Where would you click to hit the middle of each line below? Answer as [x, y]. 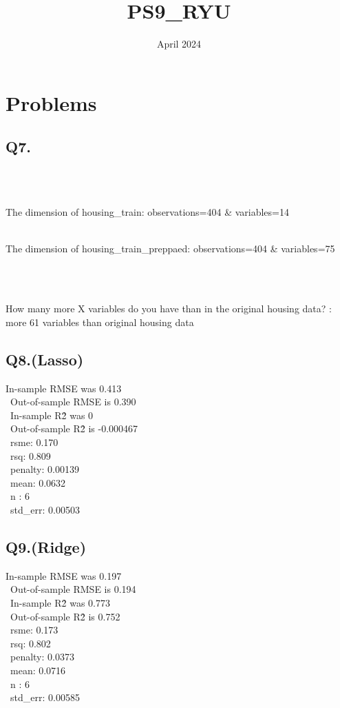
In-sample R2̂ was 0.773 [60, 602]
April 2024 [179, 44]
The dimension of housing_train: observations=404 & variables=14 [147, 212]
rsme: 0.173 [34, 630]
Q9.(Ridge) [46, 546]
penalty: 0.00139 [44, 469]
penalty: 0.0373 [42, 657]
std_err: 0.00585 [45, 697]
